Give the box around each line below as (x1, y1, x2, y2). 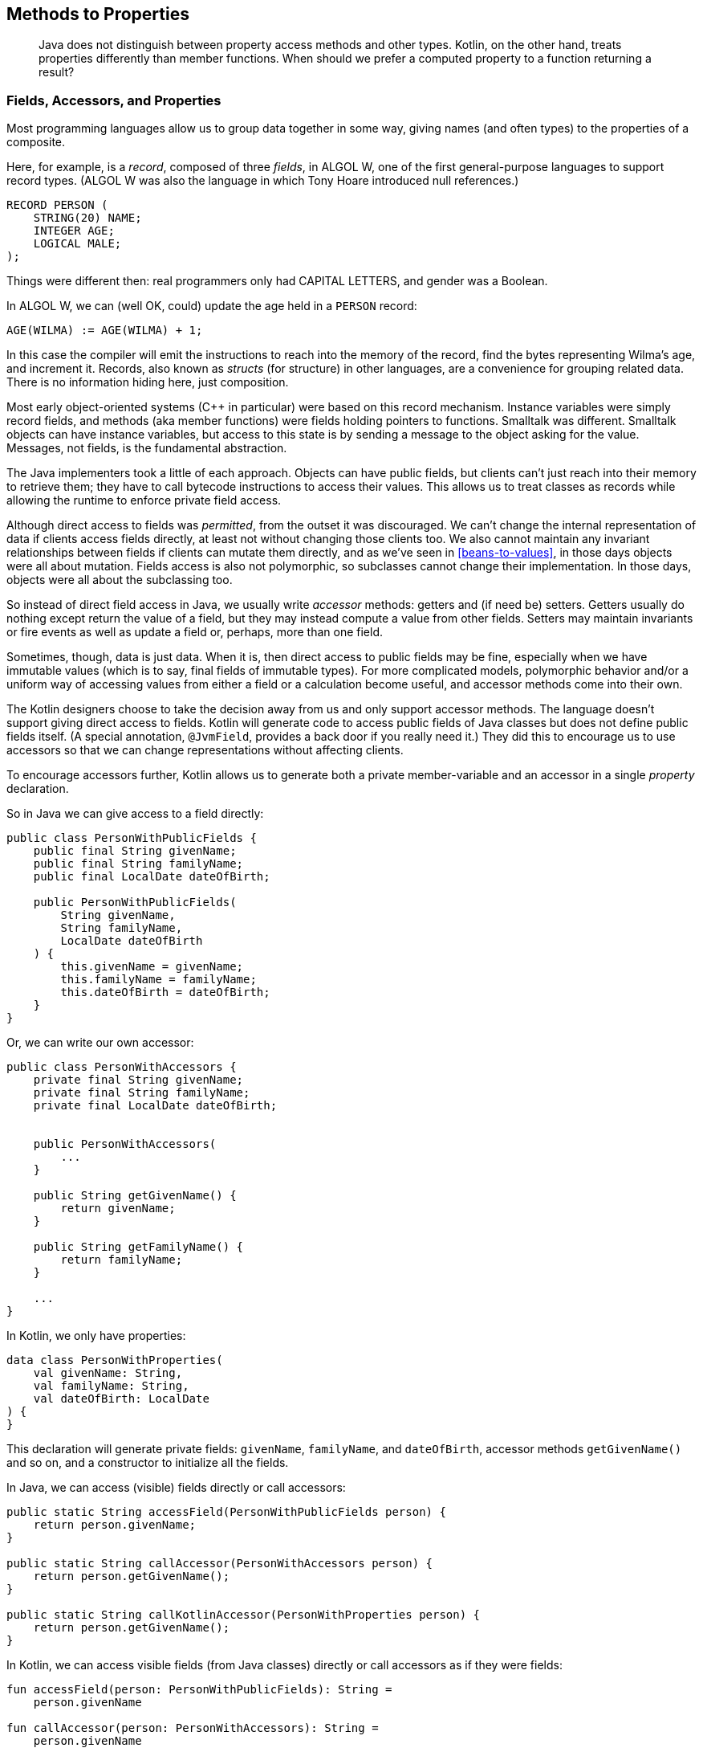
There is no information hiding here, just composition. (6, 375, 289, 390)
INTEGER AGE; (33, 224, 115, 238)
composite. (6, 135, 66, 149)
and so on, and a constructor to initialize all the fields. (6, 1456, 289, 1470)
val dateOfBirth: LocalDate (33, 1392, 209, 1406)
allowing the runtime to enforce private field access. (6, 493, 282, 508)
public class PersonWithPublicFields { (6, 831, 257, 845)
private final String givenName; (33, 1073, 244, 1087)
